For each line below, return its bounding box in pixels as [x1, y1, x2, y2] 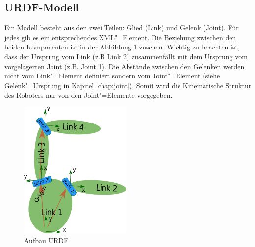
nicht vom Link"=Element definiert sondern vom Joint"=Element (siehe [4, 71, 220, 81]
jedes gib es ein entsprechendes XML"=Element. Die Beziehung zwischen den [4, 32, 236, 42]
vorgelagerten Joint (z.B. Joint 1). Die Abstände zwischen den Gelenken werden [4, 61, 245, 71]
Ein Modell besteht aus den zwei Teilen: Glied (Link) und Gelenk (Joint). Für [4, 23, 239, 33]
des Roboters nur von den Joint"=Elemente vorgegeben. [4, 90, 173, 100]
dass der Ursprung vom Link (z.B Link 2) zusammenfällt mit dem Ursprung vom [4, 51, 248, 61]
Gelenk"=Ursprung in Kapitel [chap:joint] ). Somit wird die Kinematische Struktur [4, 80, 252, 90]
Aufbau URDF [24, 235, 69, 245]
